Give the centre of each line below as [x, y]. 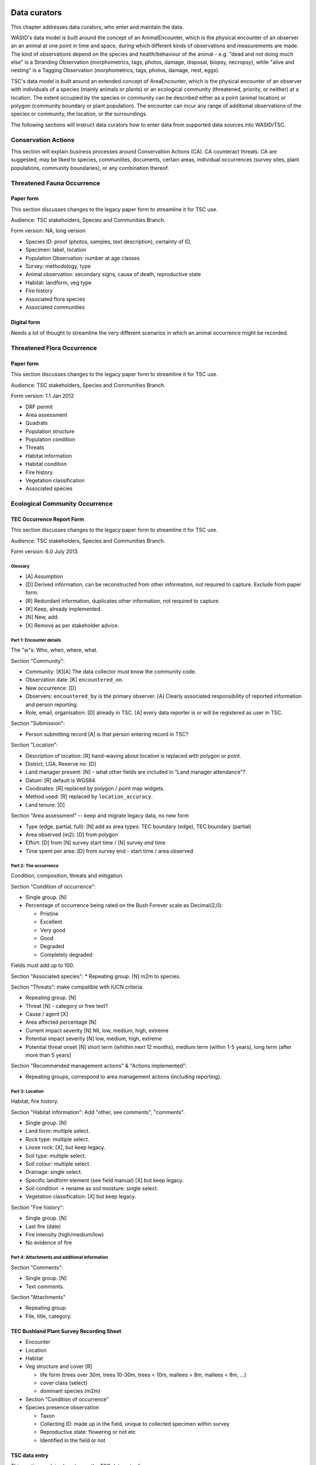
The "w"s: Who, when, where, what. [54, 650]
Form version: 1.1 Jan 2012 [42, 396]
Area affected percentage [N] [61, 1022]
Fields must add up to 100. [43, 965]
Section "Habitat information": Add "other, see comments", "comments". [98, 1112]
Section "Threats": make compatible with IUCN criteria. [77, 987]
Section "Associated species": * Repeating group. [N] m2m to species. [96, 976]
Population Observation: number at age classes [83, 258]
